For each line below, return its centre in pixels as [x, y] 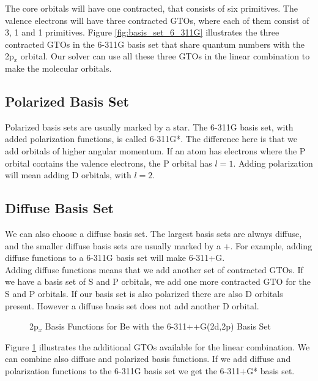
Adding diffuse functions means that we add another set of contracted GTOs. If [154, 269]
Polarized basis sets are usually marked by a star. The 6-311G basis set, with [149, 126]
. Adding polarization [273, 163]
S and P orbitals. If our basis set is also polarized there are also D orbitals [144, 293]
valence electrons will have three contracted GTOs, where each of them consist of [157, 20]
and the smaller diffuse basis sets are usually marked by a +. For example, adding [159, 245]
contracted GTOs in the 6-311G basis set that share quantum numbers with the [155, 44]
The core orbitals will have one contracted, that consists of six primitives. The [151, 8]
